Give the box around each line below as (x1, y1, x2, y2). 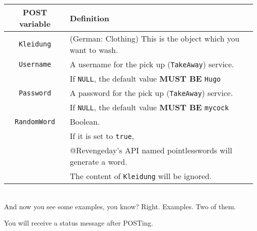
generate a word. (70, 156, 128, 167)
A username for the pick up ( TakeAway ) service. (70, 58, 234, 70)
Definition (70, 12, 110, 24)
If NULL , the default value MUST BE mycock (70, 101, 229, 113)
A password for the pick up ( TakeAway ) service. (70, 87, 233, 98)
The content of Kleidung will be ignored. (70, 170, 212, 182)
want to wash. (70, 44, 118, 55)
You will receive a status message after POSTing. (4, 218, 153, 228)
